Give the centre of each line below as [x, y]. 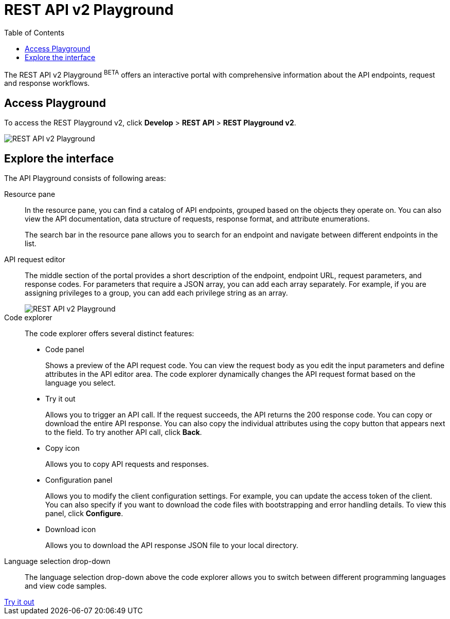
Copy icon [62, 448]
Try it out [60, 399]
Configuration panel [79, 480]
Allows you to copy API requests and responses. [127, 464]
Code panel [65, 350]
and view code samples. [66, 586]
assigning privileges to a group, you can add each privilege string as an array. [156, 293]
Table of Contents [34, 32]
